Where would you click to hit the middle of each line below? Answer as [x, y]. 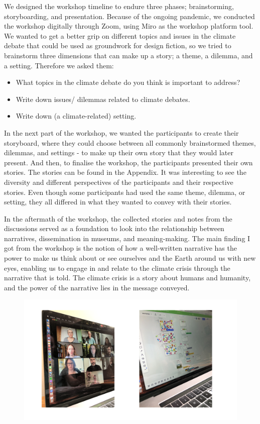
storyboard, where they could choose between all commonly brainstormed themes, [130, 142]
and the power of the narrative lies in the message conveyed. [97, 287]
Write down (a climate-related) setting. [76, 116]
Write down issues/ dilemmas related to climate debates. [103, 99]
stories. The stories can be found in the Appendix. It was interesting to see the [125, 172]
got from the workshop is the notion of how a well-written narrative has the [120, 248]
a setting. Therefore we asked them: [59, 65]
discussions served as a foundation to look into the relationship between [114, 228]
